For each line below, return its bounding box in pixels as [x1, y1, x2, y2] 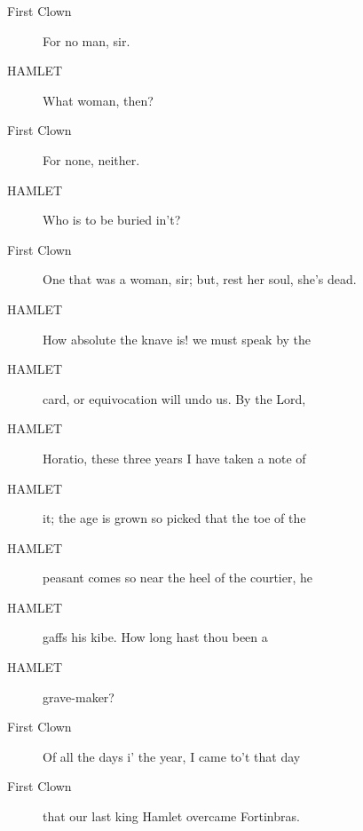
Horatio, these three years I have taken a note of [43, 448, 306, 467]
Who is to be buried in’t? [43, 210, 181, 229]
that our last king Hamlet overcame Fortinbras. [43, 807, 300, 826]
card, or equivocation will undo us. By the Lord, [43, 389, 306, 408]
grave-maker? [43, 687, 114, 706]
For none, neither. [43, 150, 140, 169]
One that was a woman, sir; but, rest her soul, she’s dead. [43, 270, 357, 289]
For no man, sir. [43, 31, 130, 50]
